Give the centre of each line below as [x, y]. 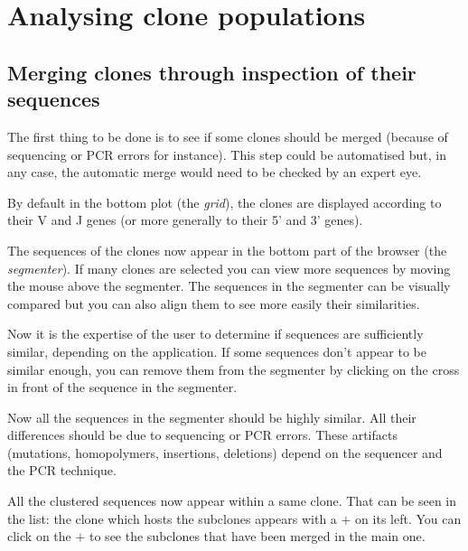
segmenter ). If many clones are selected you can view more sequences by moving [229, 268]
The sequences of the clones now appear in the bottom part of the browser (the [227, 250]
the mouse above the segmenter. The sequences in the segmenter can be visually [229, 286]
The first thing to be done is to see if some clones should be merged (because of [228, 136]
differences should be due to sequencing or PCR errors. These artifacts [202, 435]
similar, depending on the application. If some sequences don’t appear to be [217, 351]
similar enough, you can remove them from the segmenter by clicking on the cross [234, 369]
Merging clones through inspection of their [212, 72]
